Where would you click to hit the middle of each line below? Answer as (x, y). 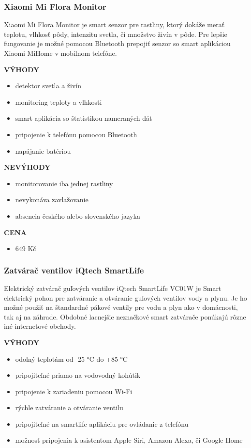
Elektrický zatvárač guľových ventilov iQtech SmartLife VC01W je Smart (113, 288)
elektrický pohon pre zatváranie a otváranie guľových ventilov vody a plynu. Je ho (125, 297)
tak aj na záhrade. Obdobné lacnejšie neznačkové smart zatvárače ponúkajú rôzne (125, 316)
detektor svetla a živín (48, 86)
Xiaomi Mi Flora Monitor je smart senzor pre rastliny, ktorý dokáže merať (114, 24)
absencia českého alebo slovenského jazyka (78, 216)
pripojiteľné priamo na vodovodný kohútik (78, 375)
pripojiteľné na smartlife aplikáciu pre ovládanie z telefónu (102, 424)
